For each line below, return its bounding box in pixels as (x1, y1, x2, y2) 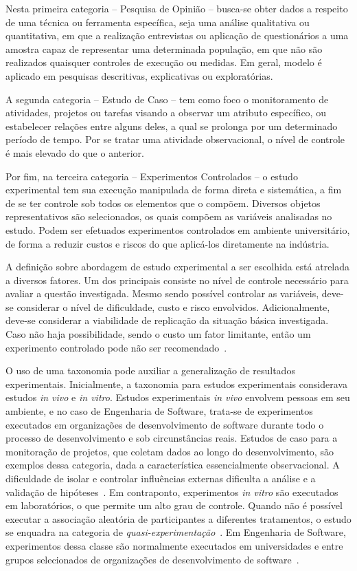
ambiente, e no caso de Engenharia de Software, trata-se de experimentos (5, 404, 313, 418)
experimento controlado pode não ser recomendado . (5, 340, 227, 354)
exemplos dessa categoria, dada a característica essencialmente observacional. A (5, 457, 340, 472)
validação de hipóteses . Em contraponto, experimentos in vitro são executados (5, 484, 338, 499)
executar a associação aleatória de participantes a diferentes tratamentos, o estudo (5, 511, 352, 526)
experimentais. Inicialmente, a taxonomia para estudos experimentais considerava (5, 376, 347, 391)
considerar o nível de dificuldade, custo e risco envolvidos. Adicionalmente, (16, 299, 330, 314)
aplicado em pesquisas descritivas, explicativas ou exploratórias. (5, 68, 273, 83)
